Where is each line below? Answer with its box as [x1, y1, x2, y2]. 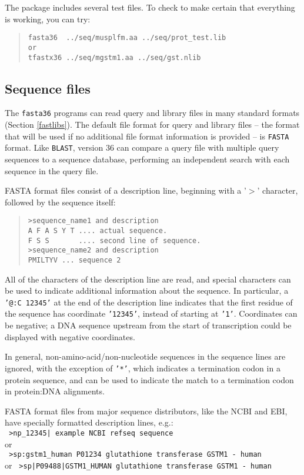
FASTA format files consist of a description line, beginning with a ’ [5, 184, 246, 197]
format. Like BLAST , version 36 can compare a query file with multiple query [5, 141, 279, 154]
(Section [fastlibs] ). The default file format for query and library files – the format [5, 118, 300, 131]
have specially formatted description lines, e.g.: [5, 416, 173, 429]
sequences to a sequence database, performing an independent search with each [5, 152, 290, 165]
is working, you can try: [5, 12, 91, 25]
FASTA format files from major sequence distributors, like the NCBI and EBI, [5, 404, 288, 417]
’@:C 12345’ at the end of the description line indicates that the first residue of [5, 295, 293, 308]
